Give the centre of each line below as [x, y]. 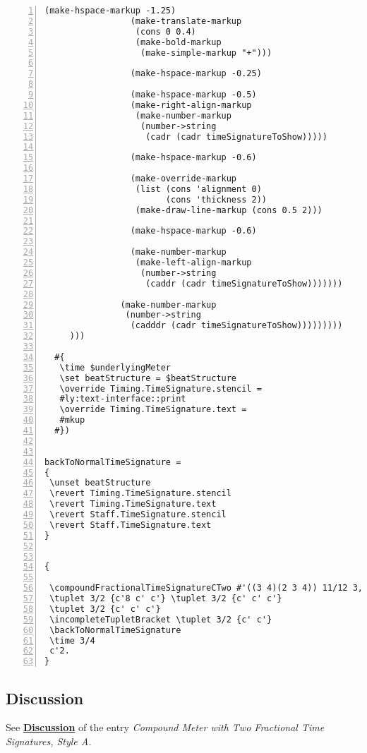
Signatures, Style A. [49, 741]
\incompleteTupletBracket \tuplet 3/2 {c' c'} [161, 619]
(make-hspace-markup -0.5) [193, 95]
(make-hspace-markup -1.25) [110, 11]
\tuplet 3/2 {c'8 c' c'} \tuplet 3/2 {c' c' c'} [166, 598]
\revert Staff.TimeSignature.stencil [138, 514]
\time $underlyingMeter [115, 367]
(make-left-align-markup [193, 263]
